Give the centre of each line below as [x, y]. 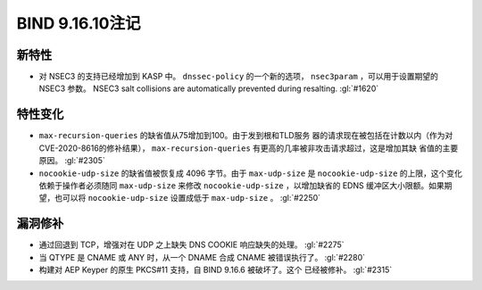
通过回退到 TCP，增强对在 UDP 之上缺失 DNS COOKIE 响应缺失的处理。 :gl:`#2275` [191, 244]
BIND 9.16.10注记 [79, 23]
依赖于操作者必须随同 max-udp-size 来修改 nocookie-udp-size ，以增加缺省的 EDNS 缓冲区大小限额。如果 [242, 185]
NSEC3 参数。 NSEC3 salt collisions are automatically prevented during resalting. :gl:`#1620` [209, 88]
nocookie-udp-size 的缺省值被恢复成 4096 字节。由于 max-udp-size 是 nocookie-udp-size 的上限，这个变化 [251, 173]
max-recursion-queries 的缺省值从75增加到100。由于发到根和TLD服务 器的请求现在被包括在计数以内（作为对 [246, 136]
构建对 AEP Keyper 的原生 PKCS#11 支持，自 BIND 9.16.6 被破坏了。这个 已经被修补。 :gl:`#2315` [216, 269]
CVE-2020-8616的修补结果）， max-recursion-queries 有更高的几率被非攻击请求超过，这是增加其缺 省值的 [241, 148]
